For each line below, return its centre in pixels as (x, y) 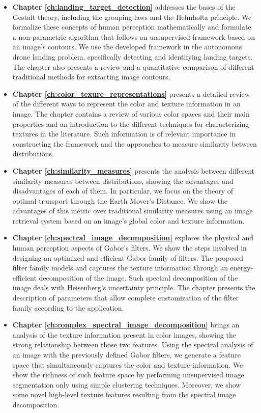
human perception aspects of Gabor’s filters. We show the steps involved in (129, 248)
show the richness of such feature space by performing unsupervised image (128, 375)
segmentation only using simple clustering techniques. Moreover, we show (127, 384)
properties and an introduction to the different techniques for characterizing (131, 123)
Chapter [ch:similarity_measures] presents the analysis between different (133, 170)
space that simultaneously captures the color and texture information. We (128, 364)
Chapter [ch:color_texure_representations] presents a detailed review (131, 93)
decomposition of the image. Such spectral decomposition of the (138, 277)
